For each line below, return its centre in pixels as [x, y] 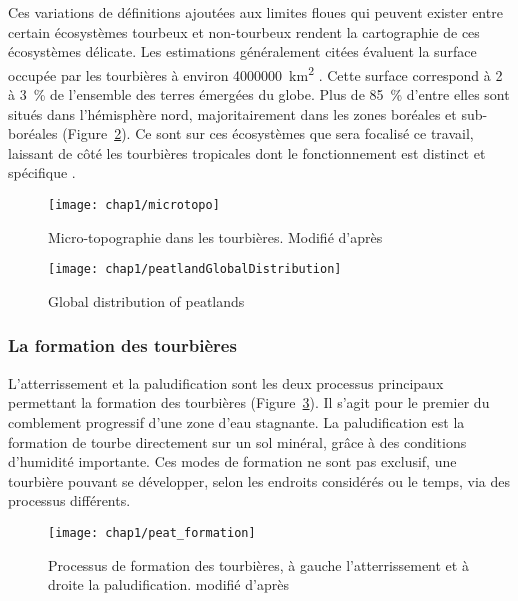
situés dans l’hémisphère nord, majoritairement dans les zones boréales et [232, 113]
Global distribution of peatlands [146, 300]
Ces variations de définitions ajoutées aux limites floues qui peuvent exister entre [255, 12]
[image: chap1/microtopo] [134, 205]
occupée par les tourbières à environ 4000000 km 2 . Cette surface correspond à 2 [255, 73]
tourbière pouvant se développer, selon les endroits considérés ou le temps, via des [259, 480]
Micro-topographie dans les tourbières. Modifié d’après [215, 236]
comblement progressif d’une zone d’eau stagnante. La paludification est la [236, 421]
